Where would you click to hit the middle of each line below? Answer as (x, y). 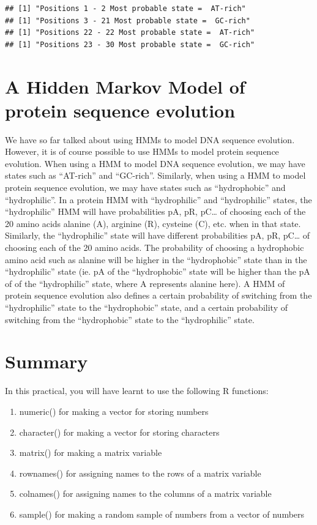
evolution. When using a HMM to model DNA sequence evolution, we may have (155, 163)
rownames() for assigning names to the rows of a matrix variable (140, 473)
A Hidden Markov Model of (125, 86)
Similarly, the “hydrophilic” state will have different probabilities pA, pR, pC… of (157, 235)
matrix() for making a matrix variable (91, 452)
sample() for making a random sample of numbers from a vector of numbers (162, 514)
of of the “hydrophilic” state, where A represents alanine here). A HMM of (145, 283)
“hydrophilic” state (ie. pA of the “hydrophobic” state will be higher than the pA (158, 271)
